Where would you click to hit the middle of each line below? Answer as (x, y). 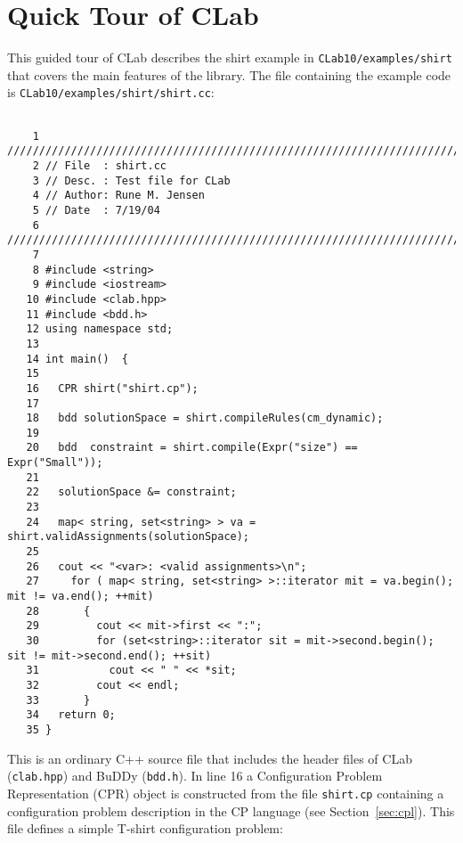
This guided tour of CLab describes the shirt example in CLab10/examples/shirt (230, 57)
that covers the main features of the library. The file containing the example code (229, 74)
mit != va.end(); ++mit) (81, 597)
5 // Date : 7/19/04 (96, 210)
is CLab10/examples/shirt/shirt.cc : (111, 92)
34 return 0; (71, 715)
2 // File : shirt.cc (99, 166)
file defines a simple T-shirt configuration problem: (145, 828)
